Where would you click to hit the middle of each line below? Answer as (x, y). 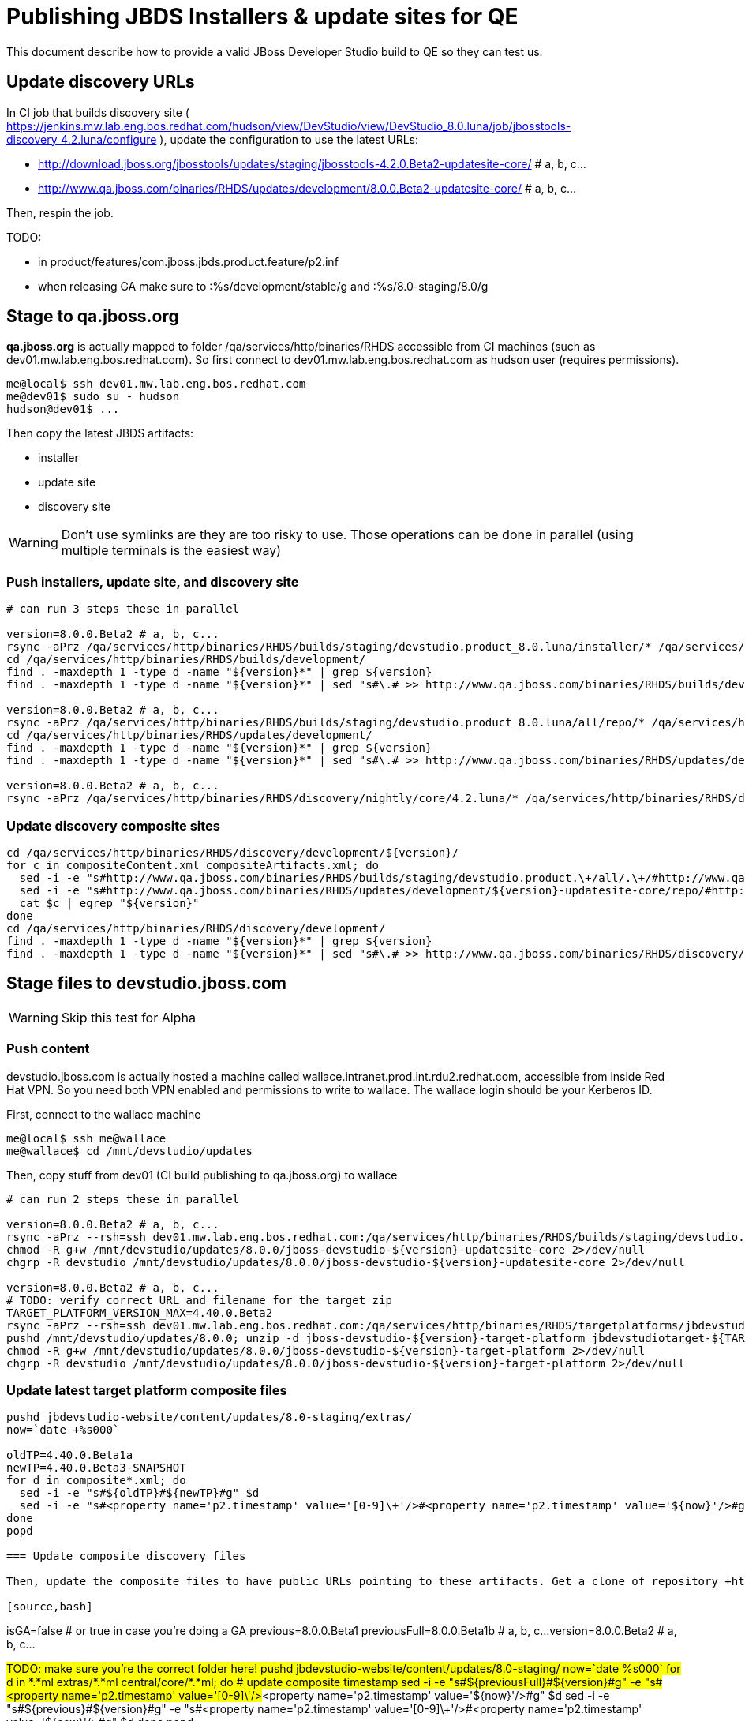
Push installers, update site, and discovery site (153, 581)
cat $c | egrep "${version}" (109, 903)
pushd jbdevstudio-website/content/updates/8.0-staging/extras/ (210, 1417)
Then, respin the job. (60, 212)
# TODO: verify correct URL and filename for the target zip (199, 1300)
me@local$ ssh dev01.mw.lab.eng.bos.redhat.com (156, 384)
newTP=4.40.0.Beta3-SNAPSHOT (96, 1468)
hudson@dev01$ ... (63, 409)
